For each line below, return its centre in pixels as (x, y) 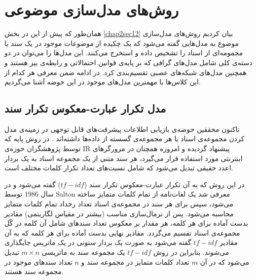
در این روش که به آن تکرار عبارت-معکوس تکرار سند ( (164, 184)
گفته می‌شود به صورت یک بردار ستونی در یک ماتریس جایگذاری (98, 242)
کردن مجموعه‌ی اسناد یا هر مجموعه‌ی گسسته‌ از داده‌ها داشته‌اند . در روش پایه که (125, 139)
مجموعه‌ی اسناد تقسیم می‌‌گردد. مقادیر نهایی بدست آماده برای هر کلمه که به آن (122, 232)
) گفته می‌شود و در (33, 184)
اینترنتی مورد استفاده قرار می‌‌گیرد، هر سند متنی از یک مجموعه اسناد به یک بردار (124, 158)
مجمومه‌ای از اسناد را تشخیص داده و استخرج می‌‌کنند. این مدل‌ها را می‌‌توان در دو (124, 53)
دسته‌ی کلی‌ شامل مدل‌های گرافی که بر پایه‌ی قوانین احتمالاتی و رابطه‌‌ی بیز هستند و (128, 62)
